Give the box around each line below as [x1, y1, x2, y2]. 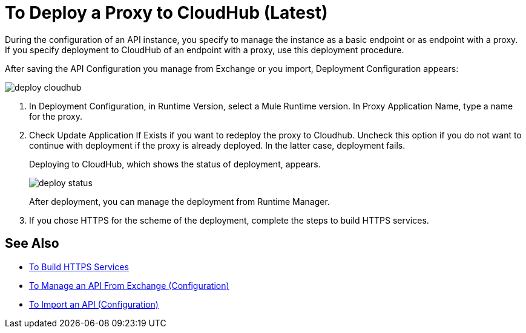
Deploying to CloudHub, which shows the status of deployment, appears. [29, 158, 321, 169]
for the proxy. [29, 111, 82, 121]
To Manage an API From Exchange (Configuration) [29, 280, 229, 291]
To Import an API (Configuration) [29, 299, 159, 309]
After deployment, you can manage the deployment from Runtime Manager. [29, 196, 330, 207]
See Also [5, 236, 59, 251]
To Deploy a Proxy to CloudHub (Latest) [5, 2, 328, 23]
